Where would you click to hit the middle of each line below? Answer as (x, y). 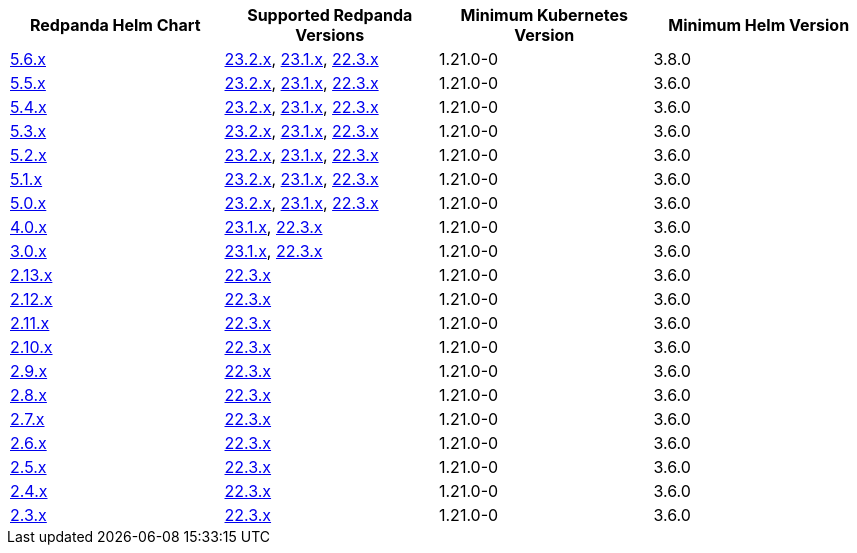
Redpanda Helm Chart (115, 25)
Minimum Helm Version (759, 25)
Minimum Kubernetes (544, 15)
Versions (330, 35)
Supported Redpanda (330, 15)
